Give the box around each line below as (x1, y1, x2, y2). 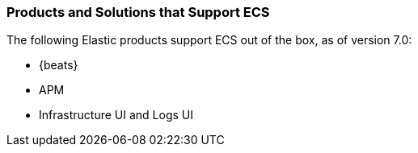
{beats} (39, 58, 78, 72)
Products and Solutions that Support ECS (6, 4, 270, 20)
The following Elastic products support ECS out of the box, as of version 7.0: (6, 33, 412, 48)
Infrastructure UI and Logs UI (39, 108, 194, 122)
